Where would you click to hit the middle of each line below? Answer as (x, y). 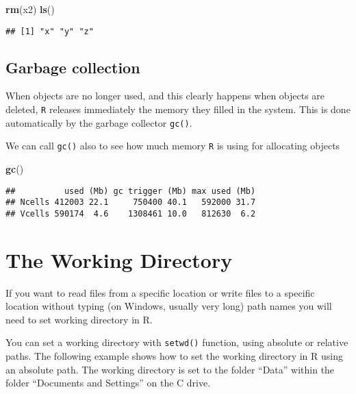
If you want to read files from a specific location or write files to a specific (160, 292)
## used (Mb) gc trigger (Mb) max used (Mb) (131, 191)
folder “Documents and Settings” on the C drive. (108, 383)
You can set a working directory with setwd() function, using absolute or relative (177, 342)
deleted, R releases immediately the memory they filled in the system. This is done (178, 109)
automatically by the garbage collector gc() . (99, 122)
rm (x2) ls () (30, 9)
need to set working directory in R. (79, 319)
